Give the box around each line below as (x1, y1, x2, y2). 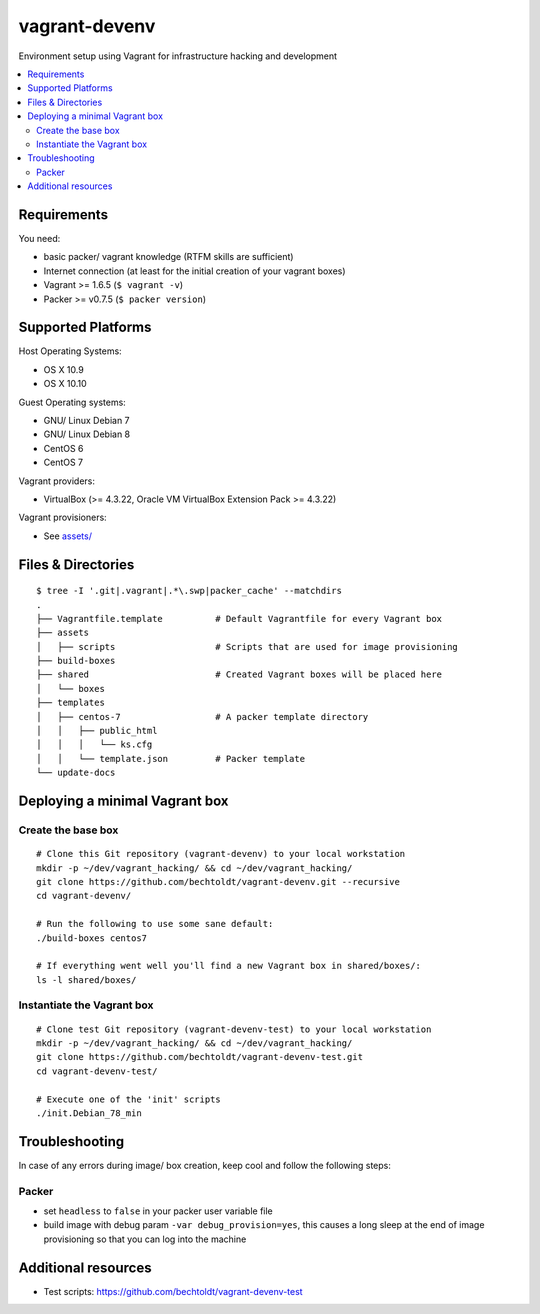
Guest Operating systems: (18, 396, 127, 408)
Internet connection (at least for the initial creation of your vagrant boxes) (43, 265, 346, 277)
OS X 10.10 (43, 378, 87, 390)
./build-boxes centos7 (36, 932, 148, 944)
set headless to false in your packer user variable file (43, 1205, 274, 1217)
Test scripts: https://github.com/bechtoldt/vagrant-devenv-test (43, 1285, 304, 1297)
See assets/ (43, 530, 92, 542)
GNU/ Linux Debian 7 (43, 415, 130, 426)
